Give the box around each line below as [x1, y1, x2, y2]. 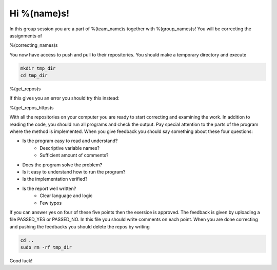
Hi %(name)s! [9, 8, 69, 19]
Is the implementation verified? [22, 176, 88, 182]
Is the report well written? [22, 185, 76, 191]
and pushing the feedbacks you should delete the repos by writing [9, 223, 150, 229]
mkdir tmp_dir [20, 65, 56, 71]
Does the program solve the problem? [22, 162, 103, 168]
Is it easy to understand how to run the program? [22, 168, 126, 175]
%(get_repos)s [9, 86, 41, 92]
